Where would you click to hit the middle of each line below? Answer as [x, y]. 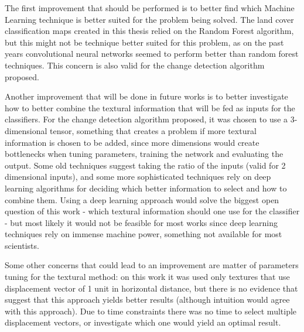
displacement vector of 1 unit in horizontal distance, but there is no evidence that [151, 288]
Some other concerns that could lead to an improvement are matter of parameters [152, 265]
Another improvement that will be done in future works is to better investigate [146, 96]
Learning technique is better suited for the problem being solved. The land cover [149, 19]
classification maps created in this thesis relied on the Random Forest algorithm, [149, 31]
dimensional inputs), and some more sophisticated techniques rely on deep [138, 177]
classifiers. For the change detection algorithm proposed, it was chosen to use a [146, 119]
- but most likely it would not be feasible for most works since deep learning [141, 222]
